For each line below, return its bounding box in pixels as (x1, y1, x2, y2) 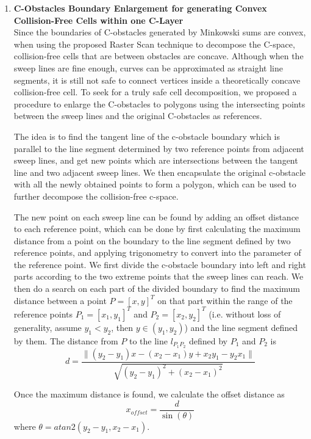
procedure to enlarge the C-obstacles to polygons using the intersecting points (13, 97, 306, 110)
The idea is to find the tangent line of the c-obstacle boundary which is (13, 129, 281, 142)
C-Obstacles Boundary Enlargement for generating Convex (13, 2, 267, 14)
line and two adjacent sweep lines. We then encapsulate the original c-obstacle (13, 165, 306, 178)
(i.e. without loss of (209, 307, 281, 320)
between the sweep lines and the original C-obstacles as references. (13, 109, 262, 122)
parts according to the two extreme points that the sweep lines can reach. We (13, 270, 304, 283)
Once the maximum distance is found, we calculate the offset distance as (13, 388, 285, 401)
